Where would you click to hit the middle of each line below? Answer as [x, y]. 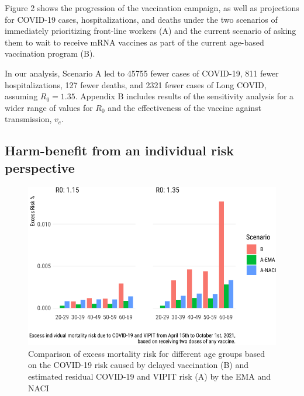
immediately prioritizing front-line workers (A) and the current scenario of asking [151, 31]
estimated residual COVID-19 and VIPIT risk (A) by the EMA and [150, 376]
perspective [40, 167]
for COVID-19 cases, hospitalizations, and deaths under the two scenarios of [141, 19]
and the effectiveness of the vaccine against [185, 107]
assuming [21, 96]
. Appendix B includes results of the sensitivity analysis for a [184, 96]
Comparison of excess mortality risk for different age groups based [147, 353]
